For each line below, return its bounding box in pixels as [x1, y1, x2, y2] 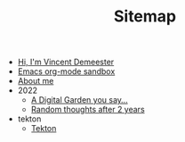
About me [17, 76, 54, 87]
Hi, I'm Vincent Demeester [17, 56, 115, 68]
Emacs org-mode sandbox [17, 66, 116, 77]
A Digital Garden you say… [30, 95, 128, 105]
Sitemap [113, 6, 177, 27]
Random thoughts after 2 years [30, 104, 145, 115]
